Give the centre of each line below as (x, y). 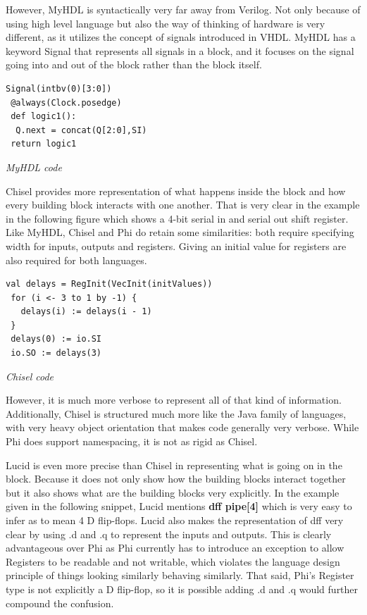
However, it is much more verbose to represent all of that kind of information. (174, 400)
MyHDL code (34, 167)
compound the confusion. (60, 603)
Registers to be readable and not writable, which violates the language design (173, 561)
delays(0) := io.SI (56, 339)
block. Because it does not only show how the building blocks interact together (176, 479)
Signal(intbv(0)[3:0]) (59, 88)
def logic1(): (44, 117)
